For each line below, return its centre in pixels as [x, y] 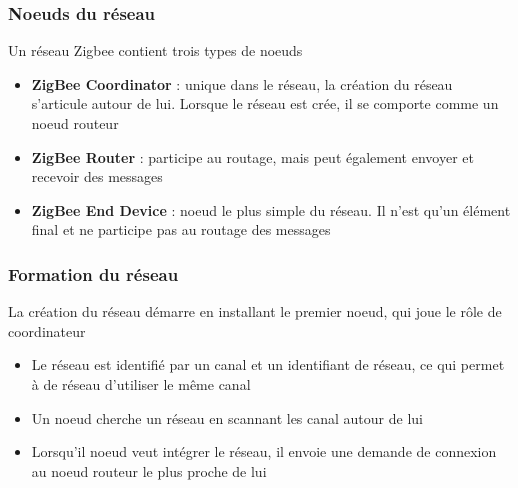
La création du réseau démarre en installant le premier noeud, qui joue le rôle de [255, 311]
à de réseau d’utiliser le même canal [141, 383]
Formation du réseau [93, 273]
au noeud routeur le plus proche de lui [149, 470]
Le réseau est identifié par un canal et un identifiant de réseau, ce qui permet [268, 364]
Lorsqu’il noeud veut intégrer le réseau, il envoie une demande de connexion [264, 451]
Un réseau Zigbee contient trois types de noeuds [155, 50]
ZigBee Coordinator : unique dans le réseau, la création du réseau [242, 83]
